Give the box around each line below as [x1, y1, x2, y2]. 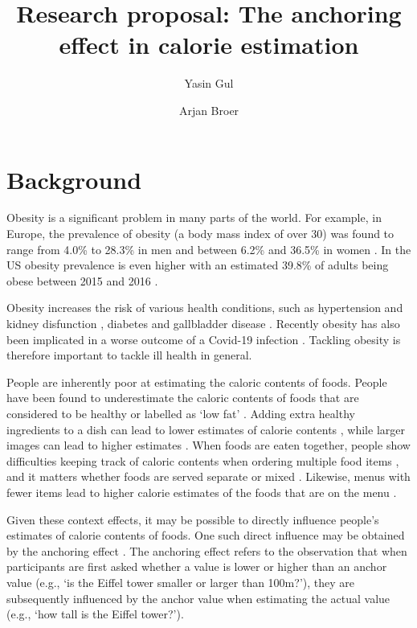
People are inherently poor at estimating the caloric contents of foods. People [6, 373, 387, 390]
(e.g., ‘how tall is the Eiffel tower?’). [6, 605, 184, 622]
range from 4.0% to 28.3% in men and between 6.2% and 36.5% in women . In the [6, 240, 411, 257]
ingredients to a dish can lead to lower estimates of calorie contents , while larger [6, 421, 405, 437]
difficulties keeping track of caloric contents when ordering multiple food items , [6, 452, 399, 469]
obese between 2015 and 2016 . [6, 272, 158, 289]
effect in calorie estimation [59, 28, 359, 61]
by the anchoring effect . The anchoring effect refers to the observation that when [6, 542, 407, 559]
